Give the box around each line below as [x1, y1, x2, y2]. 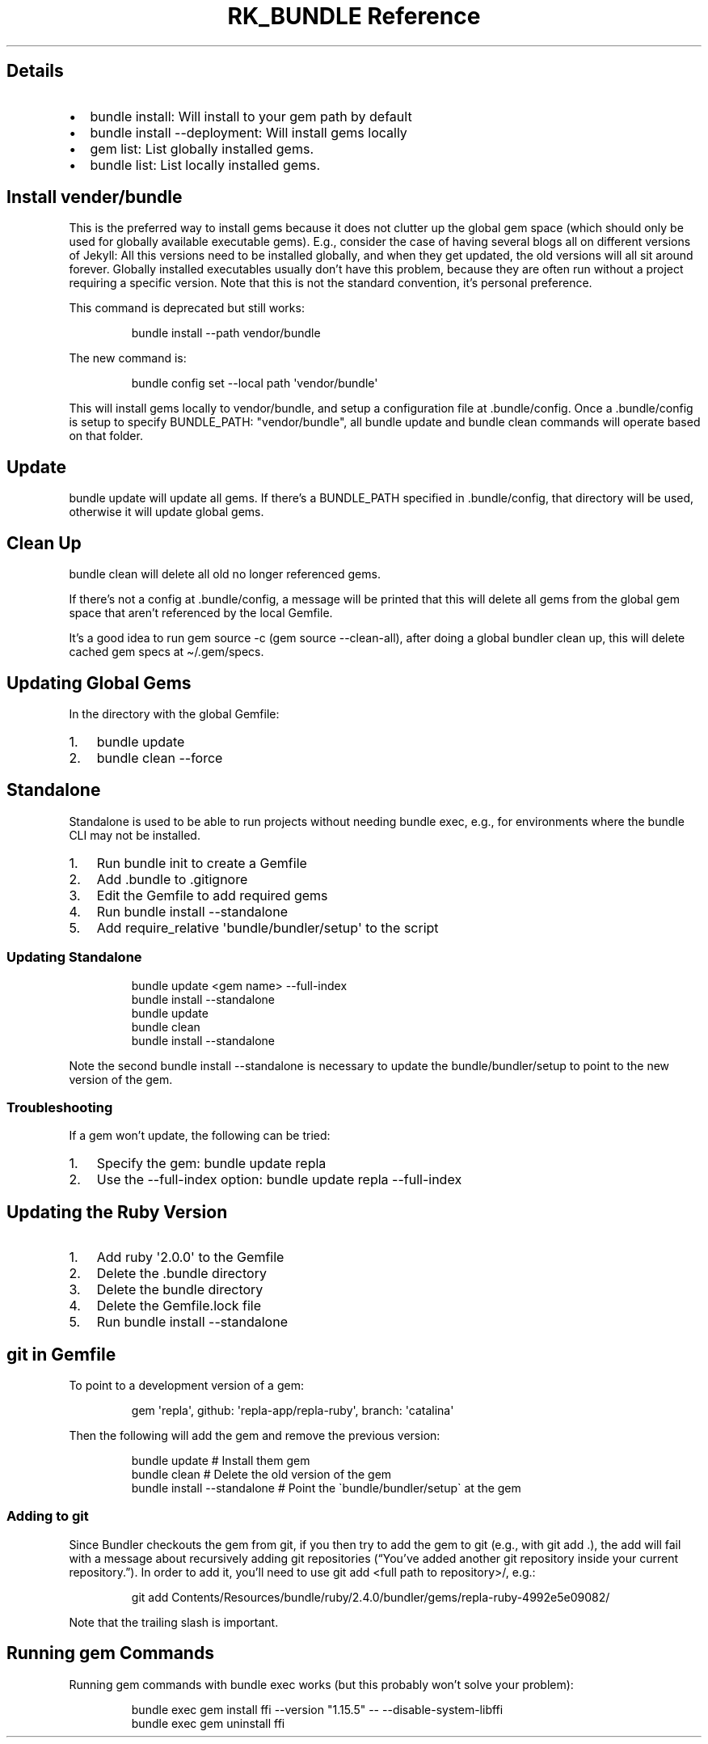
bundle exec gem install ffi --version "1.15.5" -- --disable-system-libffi [131, 1702, 504, 1716]
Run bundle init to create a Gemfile [96, 854, 307, 871]
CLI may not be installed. [69, 828, 200, 842]
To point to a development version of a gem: [69, 1378, 304, 1392]
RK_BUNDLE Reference [227, 2, 481, 30]
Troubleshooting [6, 1098, 113, 1115]
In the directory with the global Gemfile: [69, 706, 280, 721]
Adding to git [6, 1508, 89, 1525]
